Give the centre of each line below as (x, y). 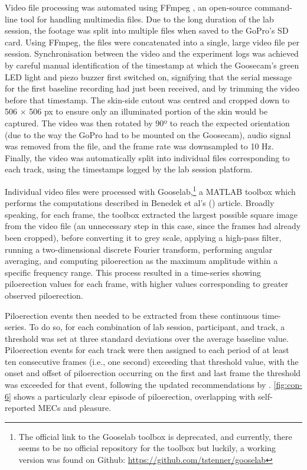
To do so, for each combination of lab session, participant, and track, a (157, 327)
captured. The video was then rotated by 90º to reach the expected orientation (147, 123)
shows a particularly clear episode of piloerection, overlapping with (135, 396)
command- (273, 7)
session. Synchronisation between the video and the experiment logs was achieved (152, 53)
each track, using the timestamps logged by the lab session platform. (129, 169)
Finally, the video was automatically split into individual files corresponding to (147, 157)
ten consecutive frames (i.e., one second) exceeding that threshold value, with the (152, 361)
